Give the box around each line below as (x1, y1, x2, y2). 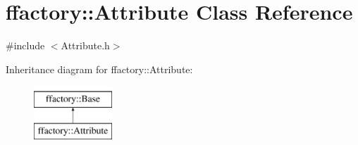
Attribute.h (61, 38, 110, 53)
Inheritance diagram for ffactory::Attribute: (6, 61, 193, 76)
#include (6, 38, 45, 53)
